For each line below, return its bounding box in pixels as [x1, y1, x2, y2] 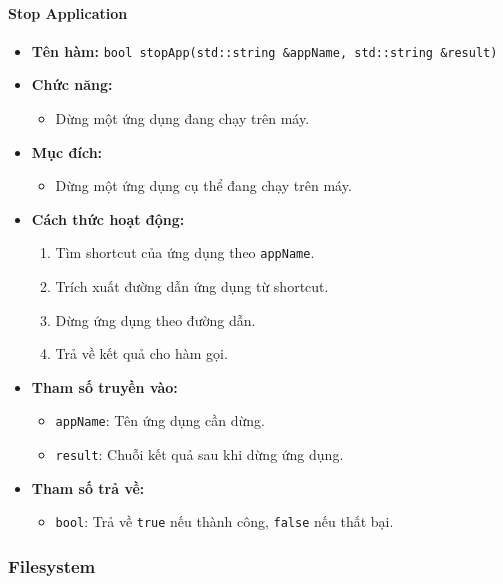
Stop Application [8, 2, 128, 23]
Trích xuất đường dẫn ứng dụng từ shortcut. [55, 276, 329, 297]
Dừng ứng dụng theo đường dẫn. [55, 309, 256, 330]
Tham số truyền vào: [31, 376, 178, 397]
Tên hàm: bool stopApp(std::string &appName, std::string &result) [31, 40, 498, 61]
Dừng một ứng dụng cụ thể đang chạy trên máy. [55, 175, 352, 196]
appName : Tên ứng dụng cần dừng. [55, 410, 265, 431]
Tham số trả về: [31, 477, 145, 498]
